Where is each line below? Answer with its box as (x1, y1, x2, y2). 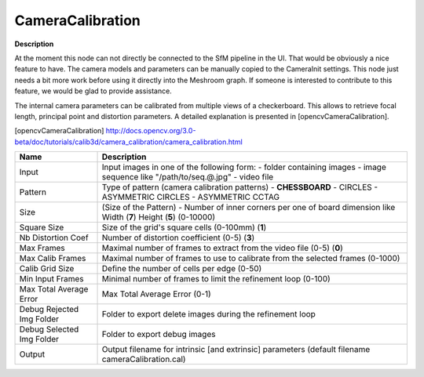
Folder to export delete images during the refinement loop (101, 309, 316, 320)
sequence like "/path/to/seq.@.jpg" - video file (101, 172, 274, 183)
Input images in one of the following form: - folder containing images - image (101, 161, 386, 172)
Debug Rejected (19, 304, 79, 315)
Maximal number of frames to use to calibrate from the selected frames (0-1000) (101, 253, 400, 264)
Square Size (19, 222, 64, 233)
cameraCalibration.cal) (101, 353, 186, 364)
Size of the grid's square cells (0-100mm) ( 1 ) (101, 222, 267, 233)
